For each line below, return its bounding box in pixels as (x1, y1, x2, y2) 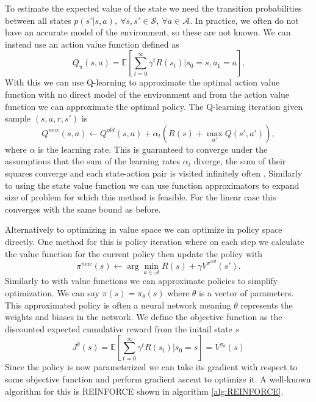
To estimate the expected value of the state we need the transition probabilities (5, 2, 302, 14)
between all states (5, 13, 71, 26)
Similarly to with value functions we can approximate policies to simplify (5, 274, 278, 287)
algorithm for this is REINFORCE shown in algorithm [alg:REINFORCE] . (5, 384, 284, 397)
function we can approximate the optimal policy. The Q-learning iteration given (5, 100, 303, 112)
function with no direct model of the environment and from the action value (5, 87, 290, 100)
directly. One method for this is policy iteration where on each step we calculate (5, 235, 304, 247)
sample (5, 112, 31, 125)
